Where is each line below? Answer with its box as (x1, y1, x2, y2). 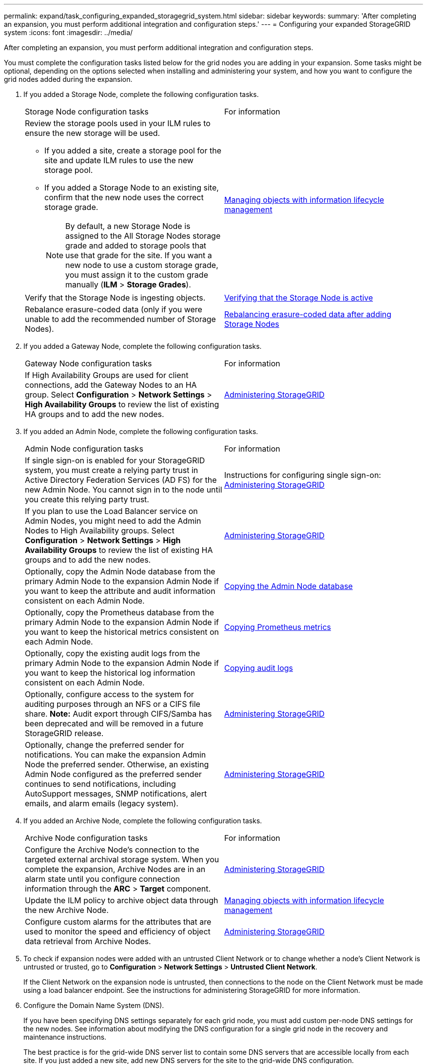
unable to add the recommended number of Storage (25, 314, 216, 324)
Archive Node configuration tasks (25, 833, 148, 843)
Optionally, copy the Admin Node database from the (25, 567, 215, 576)
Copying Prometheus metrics (224, 622, 331, 632)
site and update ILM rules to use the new (44, 155, 194, 165)
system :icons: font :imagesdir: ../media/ (4, 28, 133, 37)
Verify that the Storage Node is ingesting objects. (25, 293, 206, 303)
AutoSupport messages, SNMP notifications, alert (25, 789, 207, 798)
